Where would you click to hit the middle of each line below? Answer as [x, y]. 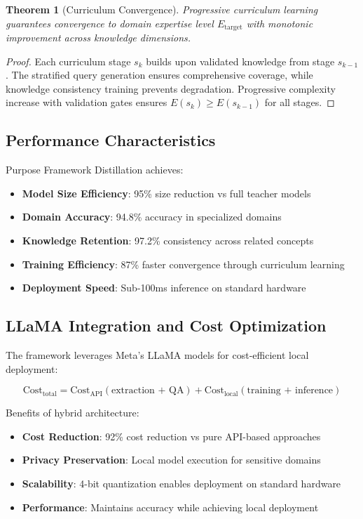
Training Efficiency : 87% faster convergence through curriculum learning [183, 264]
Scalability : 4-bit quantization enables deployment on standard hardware [181, 483]
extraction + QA [148, 391]
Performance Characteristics [111, 140]
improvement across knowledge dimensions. [98, 38]
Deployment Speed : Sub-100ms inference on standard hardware [164, 288]
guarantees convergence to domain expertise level [110, 23]
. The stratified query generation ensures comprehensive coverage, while [159, 75]
